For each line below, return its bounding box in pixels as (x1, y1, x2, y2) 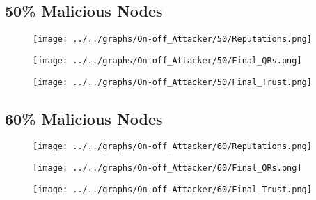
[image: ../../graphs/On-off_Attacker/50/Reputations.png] (33, 34, 312, 45)
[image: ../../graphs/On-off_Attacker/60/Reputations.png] (33, 141, 312, 152)
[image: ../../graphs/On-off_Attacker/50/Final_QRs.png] (33, 55, 302, 66)
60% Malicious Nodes (5, 107, 163, 129)
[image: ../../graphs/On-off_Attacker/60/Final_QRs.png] (33, 163, 302, 174)
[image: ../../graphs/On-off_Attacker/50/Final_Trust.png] (33, 77, 312, 87)
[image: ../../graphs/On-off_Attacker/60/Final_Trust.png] (33, 184, 312, 194)
